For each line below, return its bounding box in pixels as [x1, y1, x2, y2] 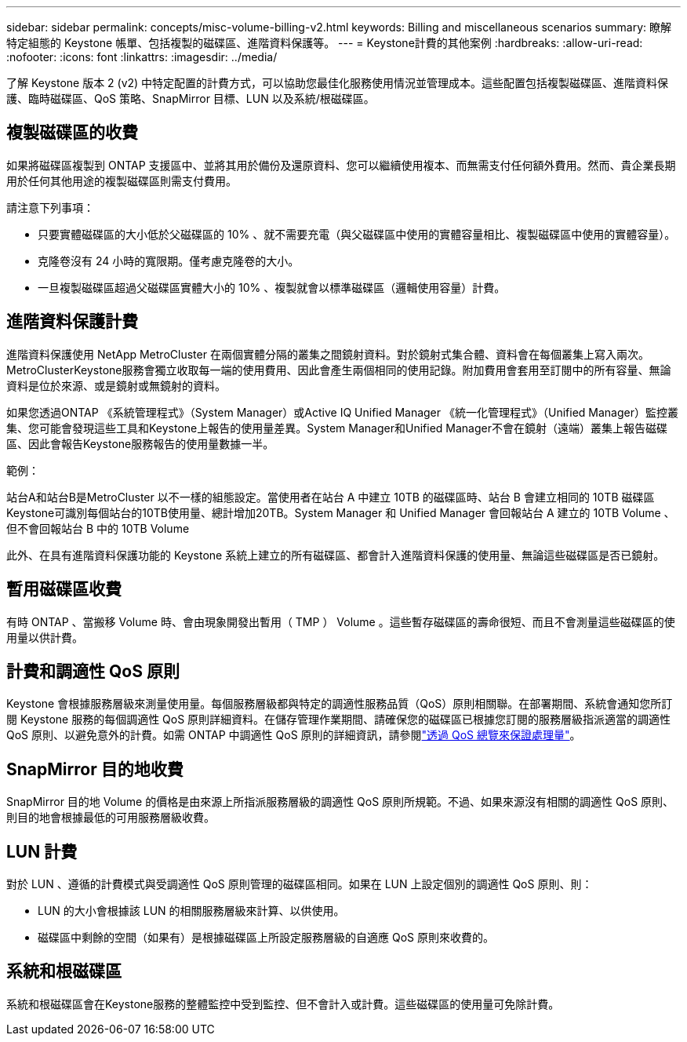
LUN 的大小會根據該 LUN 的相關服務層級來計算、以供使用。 [38, 904, 345, 918]
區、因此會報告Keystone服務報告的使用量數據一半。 [6, 436, 274, 450]
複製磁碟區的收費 [6, 122, 138, 143]
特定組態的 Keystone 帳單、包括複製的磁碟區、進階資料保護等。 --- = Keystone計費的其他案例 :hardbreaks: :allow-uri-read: [6, 36, 643, 49]
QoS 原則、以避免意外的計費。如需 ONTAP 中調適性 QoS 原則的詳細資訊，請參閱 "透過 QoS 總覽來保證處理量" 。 [6, 728, 581, 742]
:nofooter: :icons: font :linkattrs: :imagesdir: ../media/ [6, 50, 278, 64]
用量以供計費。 [6, 630, 83, 644]
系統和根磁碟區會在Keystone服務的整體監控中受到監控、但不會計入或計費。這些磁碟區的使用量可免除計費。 [6, 996, 560, 1011]
